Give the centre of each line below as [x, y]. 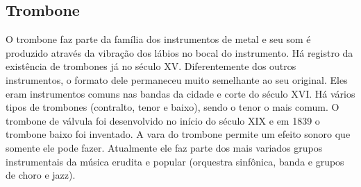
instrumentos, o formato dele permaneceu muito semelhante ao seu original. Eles [177, 79]
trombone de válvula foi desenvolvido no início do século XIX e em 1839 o [163, 120]
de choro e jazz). [41, 175]
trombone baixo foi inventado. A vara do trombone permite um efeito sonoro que [178, 134]
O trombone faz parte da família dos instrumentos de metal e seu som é [158, 39]
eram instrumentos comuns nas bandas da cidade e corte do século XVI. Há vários [180, 93]
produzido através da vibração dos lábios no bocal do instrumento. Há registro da [179, 52]
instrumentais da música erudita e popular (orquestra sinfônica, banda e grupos [175, 161]
